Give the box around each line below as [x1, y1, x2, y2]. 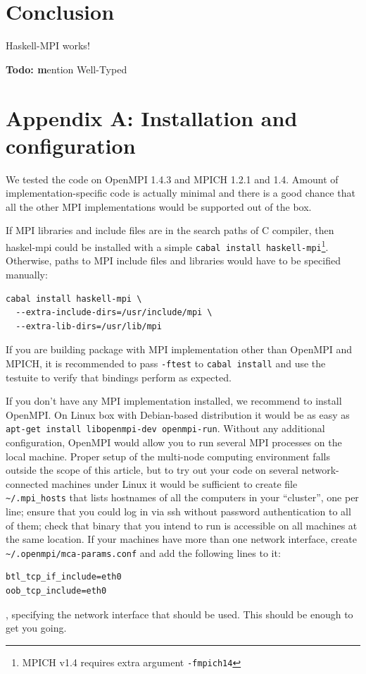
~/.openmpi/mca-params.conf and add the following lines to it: [6, 545, 281, 560]
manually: [6, 266, 48, 281]
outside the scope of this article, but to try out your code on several [6, 462, 298, 477]
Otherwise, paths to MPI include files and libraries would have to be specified [6, 253, 341, 268]
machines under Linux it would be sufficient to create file [51, 476, 298, 491]
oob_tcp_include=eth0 [6, 586, 107, 596]
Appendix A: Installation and [6, 103, 298, 132]
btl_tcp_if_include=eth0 [6, 572, 122, 582]
